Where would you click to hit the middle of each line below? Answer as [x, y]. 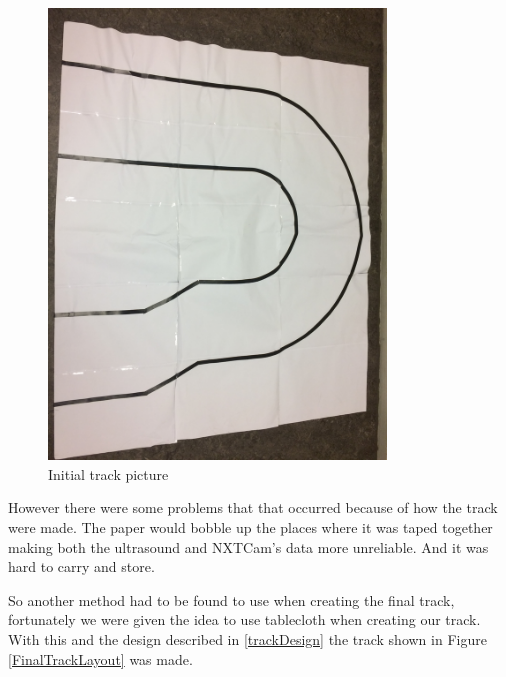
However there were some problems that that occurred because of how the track [253, 507]
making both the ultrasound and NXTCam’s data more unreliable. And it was [248, 546]
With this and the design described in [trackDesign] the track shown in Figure [247, 639]
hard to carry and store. [81, 566]
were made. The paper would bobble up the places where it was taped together [250, 527]
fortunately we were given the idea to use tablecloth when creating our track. [244, 619]
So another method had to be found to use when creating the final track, [231, 599]
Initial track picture [108, 473]
